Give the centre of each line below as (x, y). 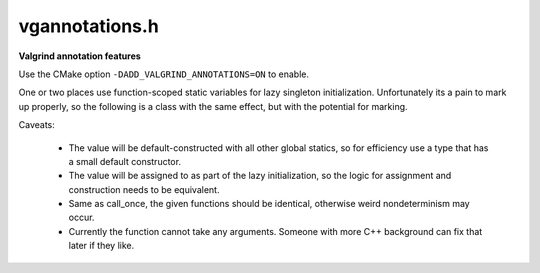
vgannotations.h (88, 26)
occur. (81, 217)
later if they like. (101, 246)
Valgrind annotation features (80, 56)
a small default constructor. (125, 161)
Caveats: (36, 125)
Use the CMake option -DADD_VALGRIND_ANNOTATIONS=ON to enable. (164, 74)
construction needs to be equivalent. (144, 189)
